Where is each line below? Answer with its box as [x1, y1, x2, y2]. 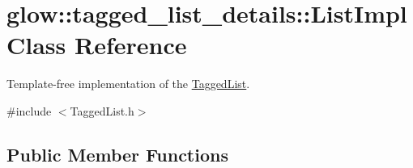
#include [6, 102, 52, 119]
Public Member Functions [6, 141, 228, 166]
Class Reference [6, 28, 187, 61]
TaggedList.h [70, 102, 134, 119]
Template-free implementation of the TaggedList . [6, 75, 250, 92]
